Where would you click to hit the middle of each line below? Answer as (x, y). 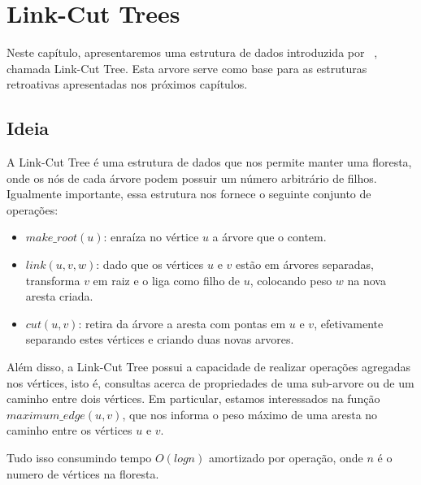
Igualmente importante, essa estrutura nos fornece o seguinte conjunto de (189, 194)
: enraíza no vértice (151, 237)
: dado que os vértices (150, 264)
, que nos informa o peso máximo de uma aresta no (250, 414)
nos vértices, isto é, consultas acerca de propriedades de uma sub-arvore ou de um (210, 382)
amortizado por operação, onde (286, 458)
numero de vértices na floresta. (83, 473)
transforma (53, 280)
